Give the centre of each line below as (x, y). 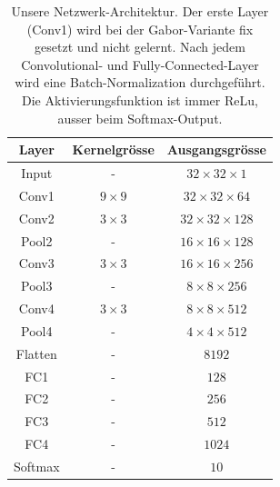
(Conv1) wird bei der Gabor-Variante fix (140, 29)
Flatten (36, 353)
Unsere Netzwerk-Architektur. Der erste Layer (140, 11)
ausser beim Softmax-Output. (140, 118)
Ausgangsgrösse (216, 149)
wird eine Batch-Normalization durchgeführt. (140, 82)
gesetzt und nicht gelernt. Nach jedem (140, 47)
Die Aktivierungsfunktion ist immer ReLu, (140, 99)
